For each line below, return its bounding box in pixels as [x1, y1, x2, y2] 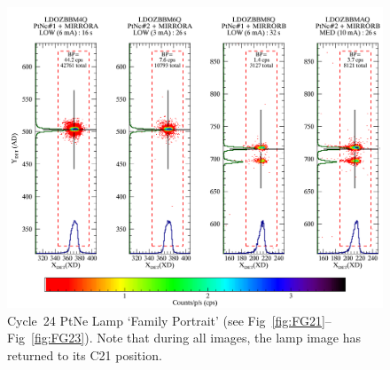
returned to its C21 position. [7, 345, 162, 364]
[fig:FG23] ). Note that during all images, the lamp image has [31, 328, 361, 347]
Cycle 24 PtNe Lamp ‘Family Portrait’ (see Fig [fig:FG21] [7, 311, 325, 329]
